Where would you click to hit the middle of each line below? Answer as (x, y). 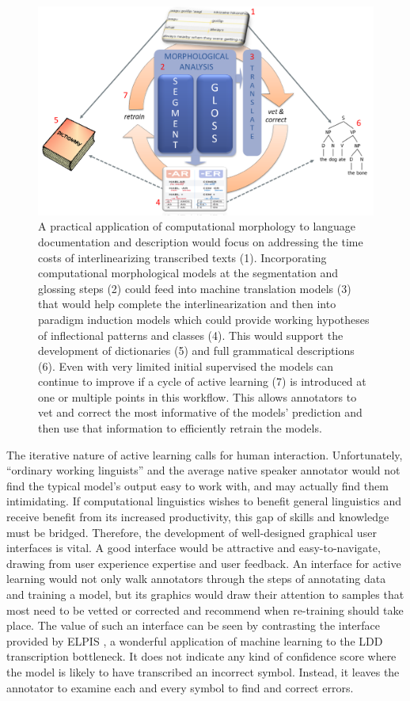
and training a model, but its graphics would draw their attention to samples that (205, 594)
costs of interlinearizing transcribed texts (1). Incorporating (182, 257)
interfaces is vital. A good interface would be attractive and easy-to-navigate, (194, 548)
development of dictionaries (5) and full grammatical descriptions (196, 350)
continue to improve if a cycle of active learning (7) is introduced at (202, 381)
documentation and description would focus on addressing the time (201, 241)
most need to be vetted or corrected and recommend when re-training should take (205, 610)
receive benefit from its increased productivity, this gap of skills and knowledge (198, 517)
